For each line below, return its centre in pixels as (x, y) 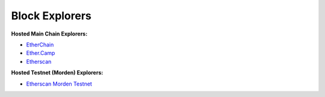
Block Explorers (51, 16)
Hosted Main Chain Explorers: (49, 34)
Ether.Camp (41, 53)
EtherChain (40, 45)
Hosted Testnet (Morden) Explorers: (57, 73)
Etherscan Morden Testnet (59, 84)
